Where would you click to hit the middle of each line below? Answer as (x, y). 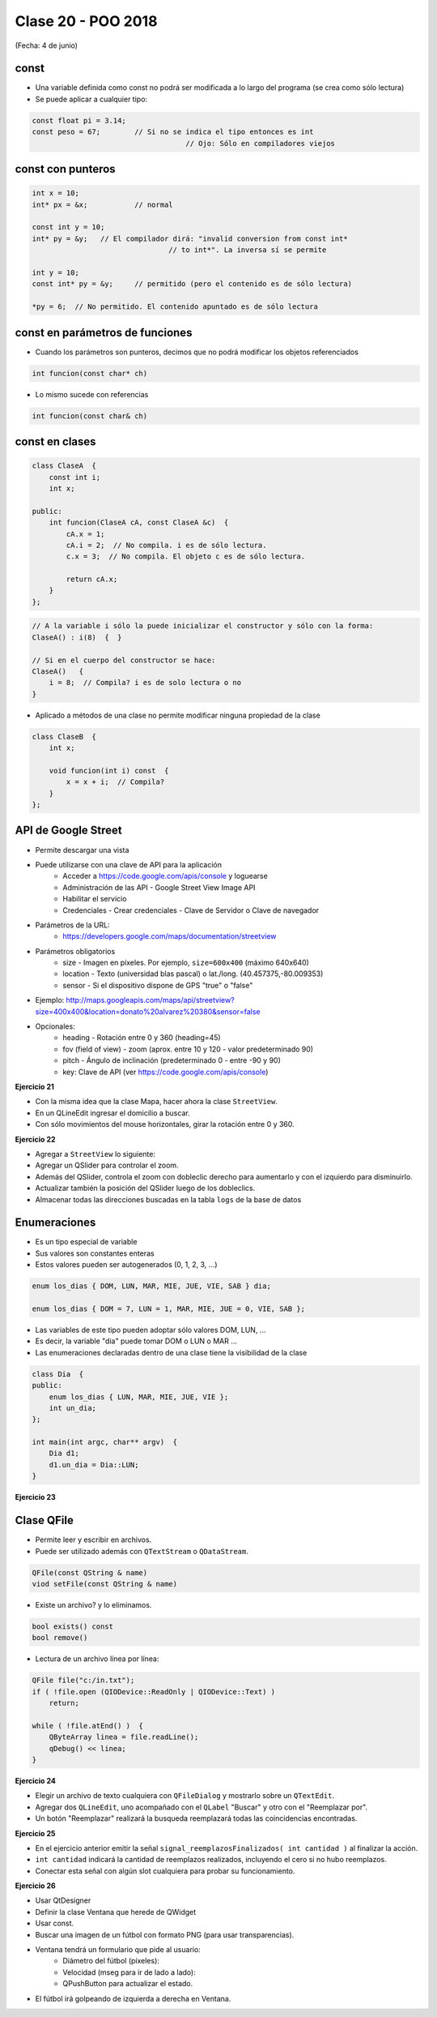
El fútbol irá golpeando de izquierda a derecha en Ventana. (133, 1998)
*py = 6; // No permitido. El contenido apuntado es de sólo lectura (175, 307)
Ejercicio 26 (35, 1886)
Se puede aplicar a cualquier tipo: (91, 99)
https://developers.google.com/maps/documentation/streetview (170, 936)
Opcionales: (55, 1026)
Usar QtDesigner (63, 1900)
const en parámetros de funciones (104, 332)
